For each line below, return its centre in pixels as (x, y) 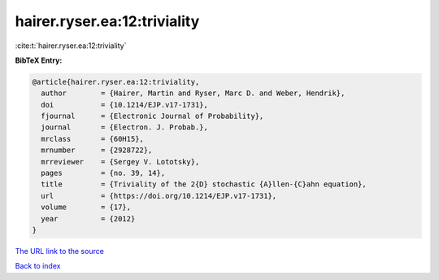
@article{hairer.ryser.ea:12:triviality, (116, 82)
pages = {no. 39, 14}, (103, 173)
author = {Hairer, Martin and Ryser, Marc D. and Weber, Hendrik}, (193, 93)
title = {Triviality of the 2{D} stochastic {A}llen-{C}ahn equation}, (204, 184)
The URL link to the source (60, 251)
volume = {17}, (86, 207)
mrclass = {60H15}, (92, 139)
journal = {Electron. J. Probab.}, (125, 127)
